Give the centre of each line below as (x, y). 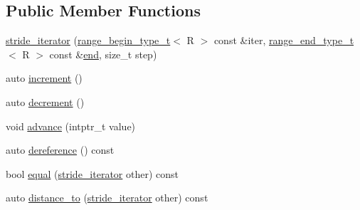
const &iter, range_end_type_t (284, 40)
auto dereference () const (60, 150)
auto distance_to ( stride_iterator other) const (107, 198)
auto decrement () (45, 101)
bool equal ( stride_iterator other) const (92, 173)
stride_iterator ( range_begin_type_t (88, 40)
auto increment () (44, 78)
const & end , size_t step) (103, 54)
